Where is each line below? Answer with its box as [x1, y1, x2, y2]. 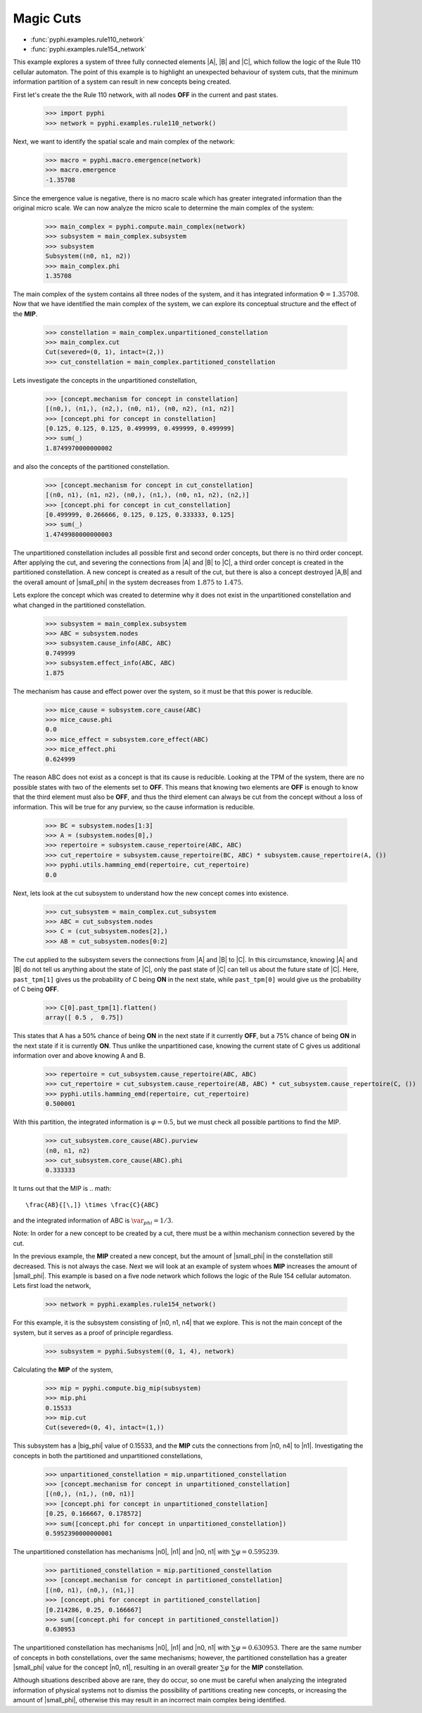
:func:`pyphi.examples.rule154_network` [30, 44, 147, 53]
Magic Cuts [13, 11, 82, 26]
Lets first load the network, [13, 1282, 91, 1290]
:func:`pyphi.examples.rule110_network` [30, 35, 146, 44]
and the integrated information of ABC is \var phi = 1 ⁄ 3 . [13, 1216, 174, 1226]
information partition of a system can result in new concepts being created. [13, 77, 231, 86]
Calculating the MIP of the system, [13, 1365, 113, 1374]
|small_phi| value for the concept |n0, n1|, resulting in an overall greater [13, 1663, 219, 1671]
